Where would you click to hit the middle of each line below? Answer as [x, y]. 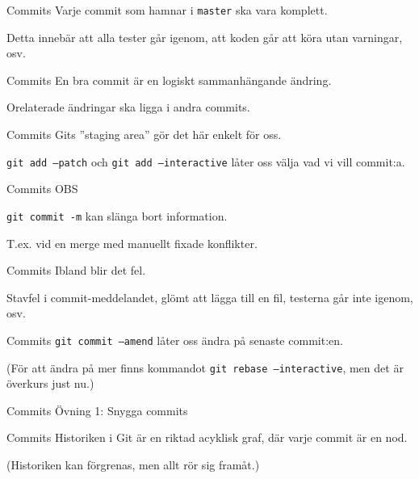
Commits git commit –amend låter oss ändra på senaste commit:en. [175, 340]
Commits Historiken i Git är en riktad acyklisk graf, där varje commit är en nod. [207, 437]
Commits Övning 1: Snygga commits [97, 410]
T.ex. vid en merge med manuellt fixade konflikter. [132, 243]
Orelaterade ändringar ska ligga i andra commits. [128, 107]
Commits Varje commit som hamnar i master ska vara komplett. [167, 10]
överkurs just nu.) [50, 383]
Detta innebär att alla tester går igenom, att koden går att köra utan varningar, [205, 37]
